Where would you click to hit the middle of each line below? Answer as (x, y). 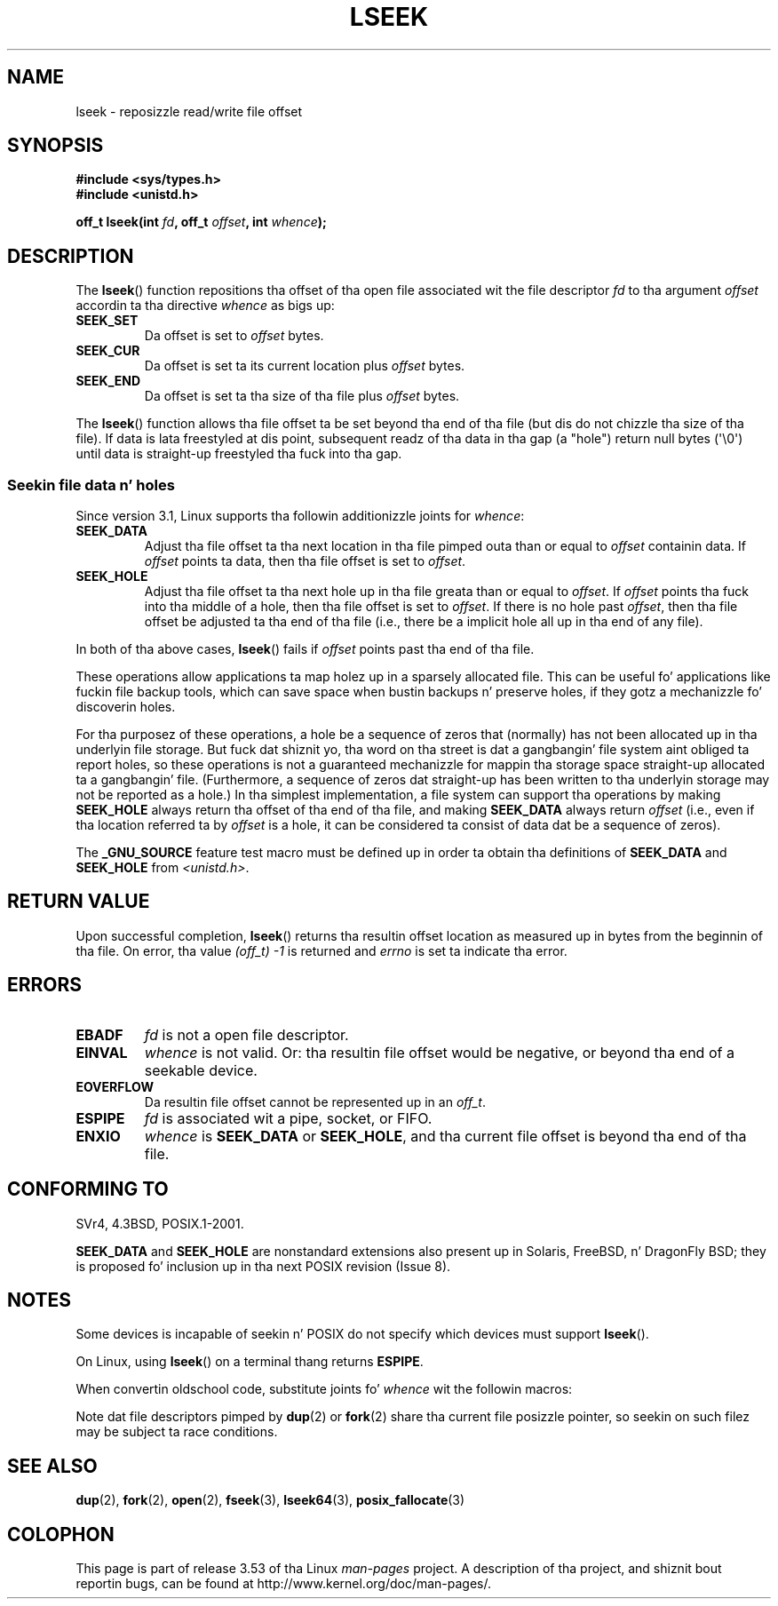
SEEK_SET (107, 321)
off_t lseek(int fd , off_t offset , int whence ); (201, 222)
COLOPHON (61, 1534)
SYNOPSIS (56, 146)
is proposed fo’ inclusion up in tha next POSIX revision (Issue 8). (263, 1266)
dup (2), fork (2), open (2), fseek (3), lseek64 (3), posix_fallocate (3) (270, 1500)
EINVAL (102, 1052)
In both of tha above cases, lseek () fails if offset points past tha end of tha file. (305, 649)
